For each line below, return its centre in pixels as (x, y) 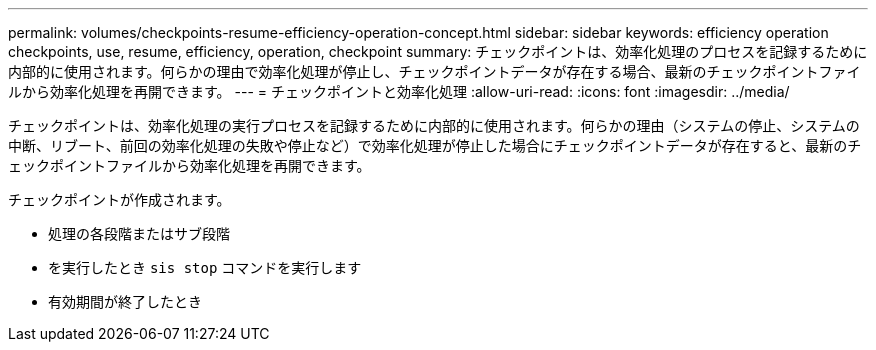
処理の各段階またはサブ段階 (139, 233)
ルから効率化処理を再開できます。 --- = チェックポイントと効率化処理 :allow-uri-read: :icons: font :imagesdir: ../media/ (399, 91)
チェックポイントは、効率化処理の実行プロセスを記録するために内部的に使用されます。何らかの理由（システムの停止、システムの (434, 125)
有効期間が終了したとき (125, 301)
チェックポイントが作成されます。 (119, 199)
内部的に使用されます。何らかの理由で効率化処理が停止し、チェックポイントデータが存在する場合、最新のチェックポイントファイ (434, 71)
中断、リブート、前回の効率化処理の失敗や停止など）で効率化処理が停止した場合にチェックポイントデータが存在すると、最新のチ (435, 145)
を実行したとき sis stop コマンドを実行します (205, 267)
